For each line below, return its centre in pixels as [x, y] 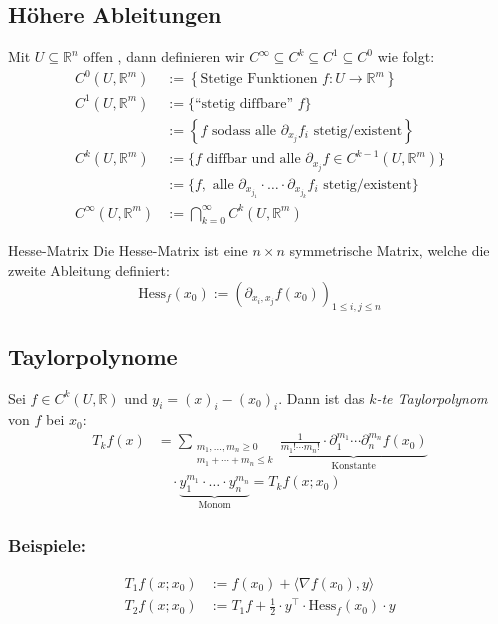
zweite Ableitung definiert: [89, 269]
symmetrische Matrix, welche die [389, 250]
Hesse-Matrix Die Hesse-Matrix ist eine [128, 250]
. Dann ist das [321, 397]
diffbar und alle [253, 159]
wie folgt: [406, 56]
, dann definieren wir [181, 56]
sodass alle [244, 130]
